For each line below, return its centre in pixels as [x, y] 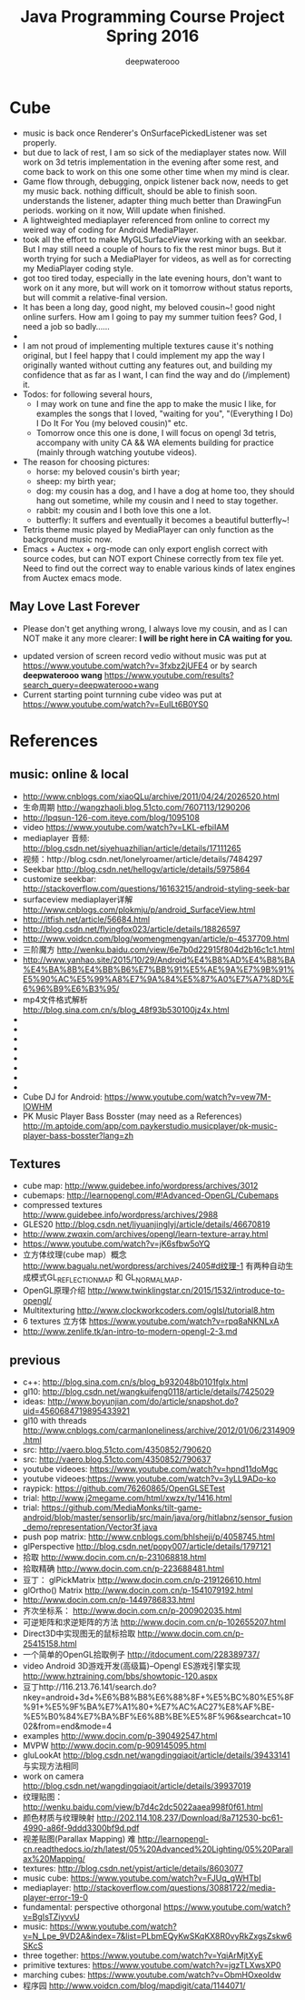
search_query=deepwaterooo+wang [90, 685]
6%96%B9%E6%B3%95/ [71, 989]
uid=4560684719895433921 [76, 1411]
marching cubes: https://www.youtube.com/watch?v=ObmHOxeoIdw [152, 1975]
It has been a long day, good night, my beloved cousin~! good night [148, 307]
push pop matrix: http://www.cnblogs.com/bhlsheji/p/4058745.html [148, 1537]
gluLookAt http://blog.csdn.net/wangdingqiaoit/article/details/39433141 [156, 1755]
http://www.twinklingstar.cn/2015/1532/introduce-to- [187, 1291]
